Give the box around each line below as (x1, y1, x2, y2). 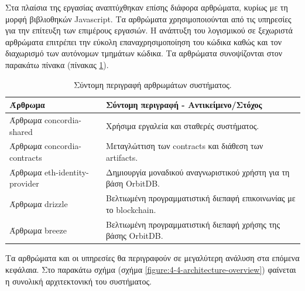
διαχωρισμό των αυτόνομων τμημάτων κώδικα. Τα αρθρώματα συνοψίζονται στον (5, 47, 283, 59)
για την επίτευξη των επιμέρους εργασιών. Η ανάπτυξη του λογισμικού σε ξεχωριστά (5, 24, 293, 36)
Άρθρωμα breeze (9, 224, 67, 236)
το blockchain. (105, 203, 156, 215)
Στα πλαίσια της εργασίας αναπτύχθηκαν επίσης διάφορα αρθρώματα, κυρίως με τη (5, 1, 288, 13)
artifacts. (105, 151, 138, 164)
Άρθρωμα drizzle (9, 198, 68, 210)
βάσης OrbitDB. (105, 229, 163, 242)
